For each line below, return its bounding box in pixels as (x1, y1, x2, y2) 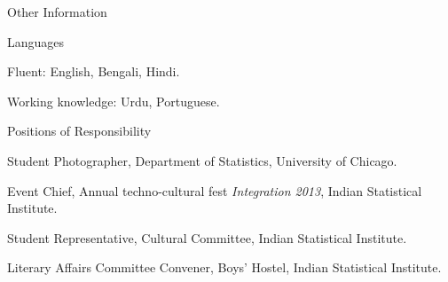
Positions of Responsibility (7, 121, 152, 140)
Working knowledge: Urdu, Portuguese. (7, 91, 220, 110)
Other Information (7, 3, 107, 20)
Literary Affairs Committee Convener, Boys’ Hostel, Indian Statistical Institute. (7, 258, 442, 277)
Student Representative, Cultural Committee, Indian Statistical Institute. (7, 228, 407, 247)
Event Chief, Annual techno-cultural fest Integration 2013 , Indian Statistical (7, 181, 422, 200)
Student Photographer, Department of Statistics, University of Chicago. (7, 151, 397, 169)
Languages (7, 32, 65, 51)
